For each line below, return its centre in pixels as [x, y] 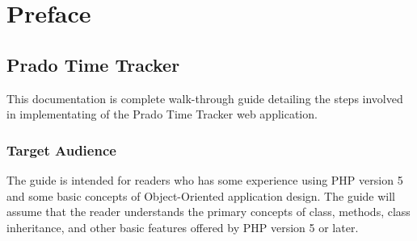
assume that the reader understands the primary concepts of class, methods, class [208, 212]
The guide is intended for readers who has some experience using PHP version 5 [205, 179]
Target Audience [61, 150]
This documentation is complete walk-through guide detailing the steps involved [205, 98]
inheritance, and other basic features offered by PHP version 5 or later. [183, 227]
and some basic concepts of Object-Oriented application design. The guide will [201, 195]
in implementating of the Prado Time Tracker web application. [162, 114]
